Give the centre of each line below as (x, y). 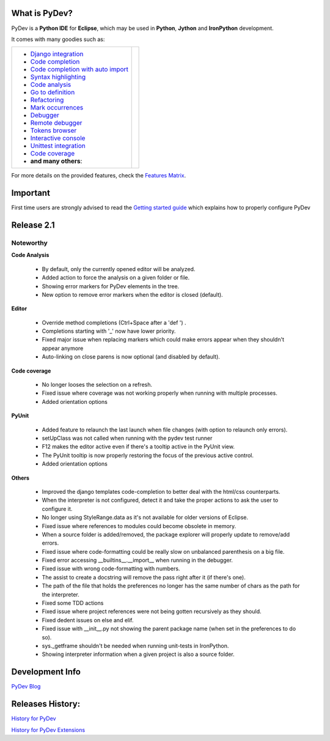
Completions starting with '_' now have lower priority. (109, 331)
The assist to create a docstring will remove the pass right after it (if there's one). (144, 577)
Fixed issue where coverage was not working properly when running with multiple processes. (159, 393)
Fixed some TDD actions (73, 603)
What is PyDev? (42, 13)
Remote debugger (56, 123)
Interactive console (58, 138)
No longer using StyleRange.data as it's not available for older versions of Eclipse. (145, 518)
